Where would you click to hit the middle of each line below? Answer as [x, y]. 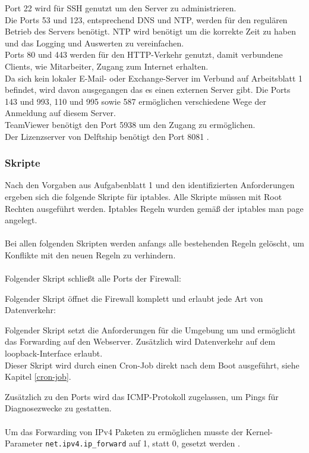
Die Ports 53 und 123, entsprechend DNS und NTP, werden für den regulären [146, 19]
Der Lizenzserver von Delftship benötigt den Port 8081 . [107, 136]
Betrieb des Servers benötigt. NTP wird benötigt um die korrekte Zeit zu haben [150, 31]
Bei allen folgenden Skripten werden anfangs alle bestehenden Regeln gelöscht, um [154, 243]
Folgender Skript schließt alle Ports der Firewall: [93, 278]
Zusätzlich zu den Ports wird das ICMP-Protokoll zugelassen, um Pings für [142, 396]
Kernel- [259, 431]
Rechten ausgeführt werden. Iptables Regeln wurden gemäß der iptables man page [154, 208]
